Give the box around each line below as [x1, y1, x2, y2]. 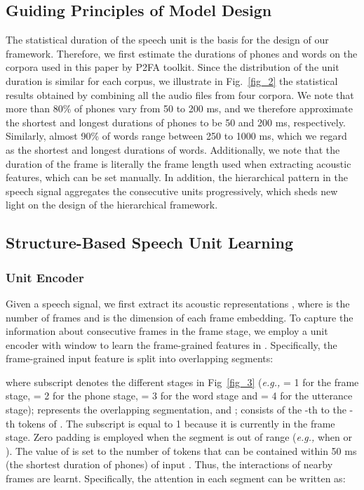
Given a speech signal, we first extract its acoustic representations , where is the [6, 296, 350, 310]
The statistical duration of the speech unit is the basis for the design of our [6, 32, 329, 47]
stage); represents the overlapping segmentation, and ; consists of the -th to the [6, 402, 346, 417]
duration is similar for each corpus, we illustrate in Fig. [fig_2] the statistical [6, 73, 338, 88]
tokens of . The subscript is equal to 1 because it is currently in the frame [18, 416, 335, 430]
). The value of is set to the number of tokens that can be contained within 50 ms [6, 443, 357, 458]
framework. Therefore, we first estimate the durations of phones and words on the [6, 46, 358, 60]
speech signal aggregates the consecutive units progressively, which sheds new [6, 183, 338, 198]
